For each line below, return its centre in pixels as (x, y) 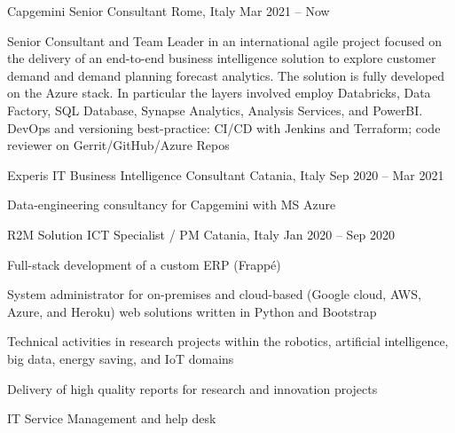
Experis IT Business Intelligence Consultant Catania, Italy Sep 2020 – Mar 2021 (226, 174)
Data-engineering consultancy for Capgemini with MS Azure (172, 205)
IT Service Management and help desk (112, 418)
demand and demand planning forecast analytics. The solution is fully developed (226, 75)
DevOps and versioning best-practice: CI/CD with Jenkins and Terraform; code (224, 127)
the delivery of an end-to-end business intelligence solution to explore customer (222, 58)
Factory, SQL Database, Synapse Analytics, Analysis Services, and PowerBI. (215, 110)
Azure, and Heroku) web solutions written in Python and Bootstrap (192, 311)
